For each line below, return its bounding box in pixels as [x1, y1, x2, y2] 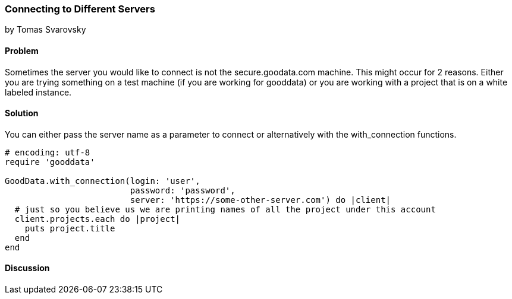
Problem [5, 45, 39, 56]
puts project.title [24, 223, 115, 233]
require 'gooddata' [5, 157, 95, 167]
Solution [5, 108, 39, 119]
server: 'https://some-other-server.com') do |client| [130, 195, 391, 205]
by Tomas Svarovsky [5, 24, 86, 35]
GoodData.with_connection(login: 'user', [5, 176, 200, 186]
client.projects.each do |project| [14, 214, 181, 224]
